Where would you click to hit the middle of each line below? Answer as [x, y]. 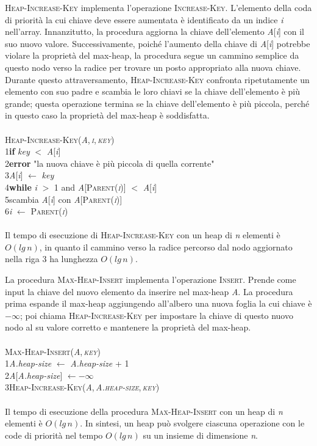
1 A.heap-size [28, 363]
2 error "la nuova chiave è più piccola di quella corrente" [110, 163]
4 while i [21, 187]
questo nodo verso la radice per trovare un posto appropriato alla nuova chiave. [153, 67]
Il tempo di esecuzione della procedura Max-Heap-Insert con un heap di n [144, 411]
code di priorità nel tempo [54, 435]
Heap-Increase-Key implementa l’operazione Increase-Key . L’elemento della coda [158, 7]
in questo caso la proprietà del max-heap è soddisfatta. [107, 115]
